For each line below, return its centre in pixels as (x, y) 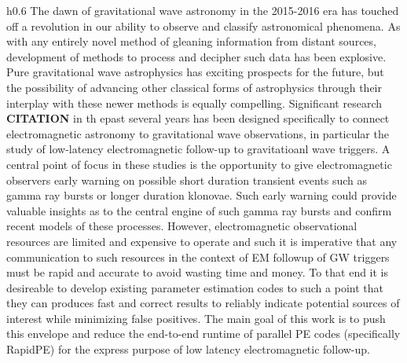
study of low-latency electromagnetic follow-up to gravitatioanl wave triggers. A (198, 149)
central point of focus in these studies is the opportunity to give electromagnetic (199, 164)
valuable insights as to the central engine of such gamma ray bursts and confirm (199, 210)
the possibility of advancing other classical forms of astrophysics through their (194, 87)
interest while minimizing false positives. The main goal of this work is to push (196, 318)
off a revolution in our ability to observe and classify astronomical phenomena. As (203, 26)
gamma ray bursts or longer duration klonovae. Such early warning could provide (202, 195)
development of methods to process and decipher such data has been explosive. (196, 56)
